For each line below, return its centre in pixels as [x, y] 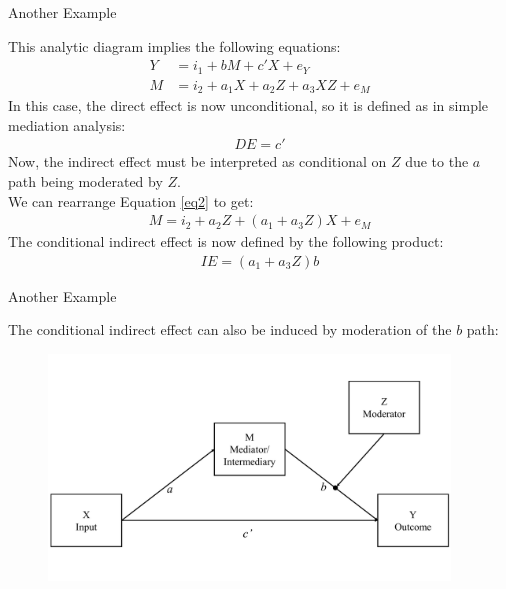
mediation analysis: [67, 124]
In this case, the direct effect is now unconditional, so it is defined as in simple [248, 105]
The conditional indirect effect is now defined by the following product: [226, 241]
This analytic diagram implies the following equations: [174, 45]
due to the [437, 161]
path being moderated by [85, 180]
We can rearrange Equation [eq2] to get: [131, 200]
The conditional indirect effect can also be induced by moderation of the [230, 329]
